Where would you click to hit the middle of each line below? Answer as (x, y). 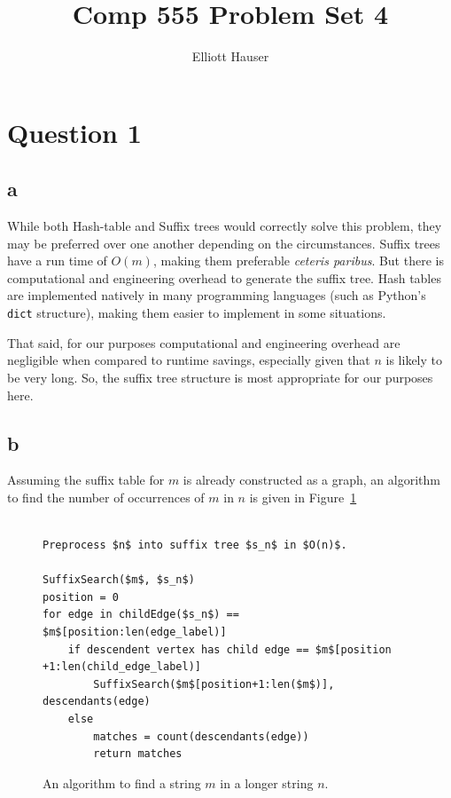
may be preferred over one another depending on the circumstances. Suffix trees (224, 243)
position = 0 (81, 597)
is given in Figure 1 (303, 497)
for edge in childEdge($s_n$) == (141, 615)
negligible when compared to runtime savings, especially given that (189, 360)
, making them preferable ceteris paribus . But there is (298, 261)
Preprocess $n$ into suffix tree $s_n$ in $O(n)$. (195, 545)
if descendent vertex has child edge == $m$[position (229, 649)
